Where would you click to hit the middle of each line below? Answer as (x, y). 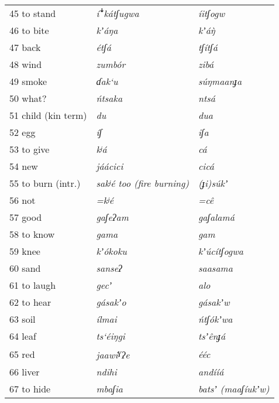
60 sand (25, 268)
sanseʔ (109, 268)
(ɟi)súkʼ (213, 183)
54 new (24, 166)
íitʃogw (211, 13)
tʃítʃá (208, 47)
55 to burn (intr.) (45, 183)
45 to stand (33, 13)
